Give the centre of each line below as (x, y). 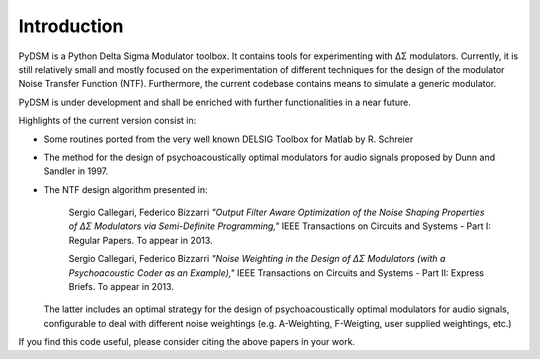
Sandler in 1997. (76, 171)
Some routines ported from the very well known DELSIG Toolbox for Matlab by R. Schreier (228, 139)
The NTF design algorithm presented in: (126, 189)
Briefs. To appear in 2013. (121, 287)
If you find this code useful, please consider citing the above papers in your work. (186, 342)
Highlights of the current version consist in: (107, 121)
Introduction (71, 26)
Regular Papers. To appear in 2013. (141, 240)
